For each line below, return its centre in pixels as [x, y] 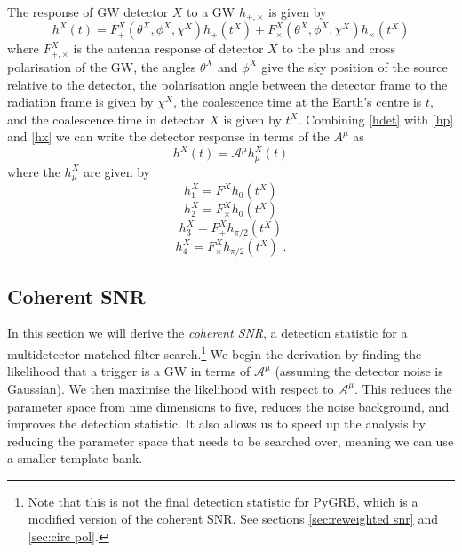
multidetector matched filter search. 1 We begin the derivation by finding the [215, 352]
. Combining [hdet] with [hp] [376, 119]
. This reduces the [403, 388]
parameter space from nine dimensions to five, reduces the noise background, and [228, 406]
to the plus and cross [339, 48]
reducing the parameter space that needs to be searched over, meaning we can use [231, 440]
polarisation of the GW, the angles [102, 66]
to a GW [211, 12]
